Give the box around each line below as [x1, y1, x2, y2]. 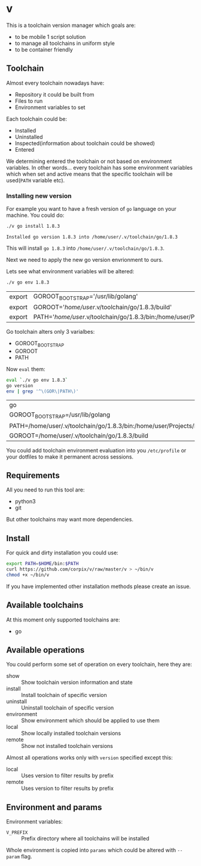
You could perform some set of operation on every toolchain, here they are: [6, 661, 193, 668]
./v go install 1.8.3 [6, 224, 60, 230]
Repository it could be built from [14, 90, 95, 98]
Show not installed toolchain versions [21, 743, 114, 750]
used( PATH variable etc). [6, 176, 65, 184]
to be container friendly [14, 46, 73, 53]
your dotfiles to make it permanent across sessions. [6, 453, 133, 460]
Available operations [6, 645, 85, 655]
